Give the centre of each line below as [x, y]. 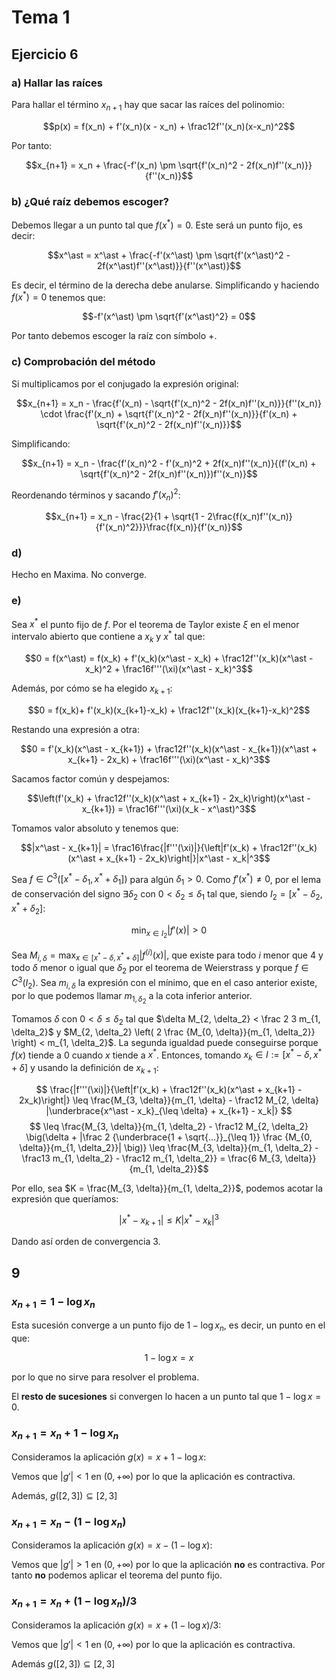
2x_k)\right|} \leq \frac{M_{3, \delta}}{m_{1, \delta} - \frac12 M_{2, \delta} [169, 1100]
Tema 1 [41, 17]
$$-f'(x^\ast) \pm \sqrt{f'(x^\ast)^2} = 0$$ [169, 317]
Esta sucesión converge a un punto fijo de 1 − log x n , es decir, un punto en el [168, 1326]
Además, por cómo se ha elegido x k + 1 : [92, 689]
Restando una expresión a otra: [75, 729]
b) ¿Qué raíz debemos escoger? [90, 201]
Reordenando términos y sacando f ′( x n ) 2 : [96, 495]
